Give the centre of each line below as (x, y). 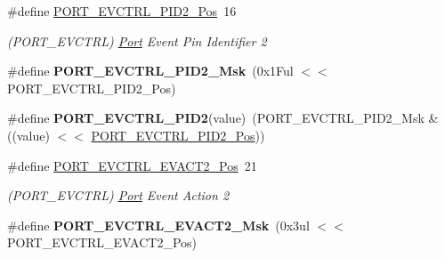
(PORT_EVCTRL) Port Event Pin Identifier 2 (137, 40)
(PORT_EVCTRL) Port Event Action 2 (118, 195)
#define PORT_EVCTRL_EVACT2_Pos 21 (132, 165)
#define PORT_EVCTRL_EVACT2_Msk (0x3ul (158, 225)
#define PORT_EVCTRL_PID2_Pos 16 (122, 11)
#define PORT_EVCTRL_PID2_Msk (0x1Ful (150, 71)
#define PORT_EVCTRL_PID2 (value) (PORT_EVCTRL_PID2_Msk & (223, 118)
